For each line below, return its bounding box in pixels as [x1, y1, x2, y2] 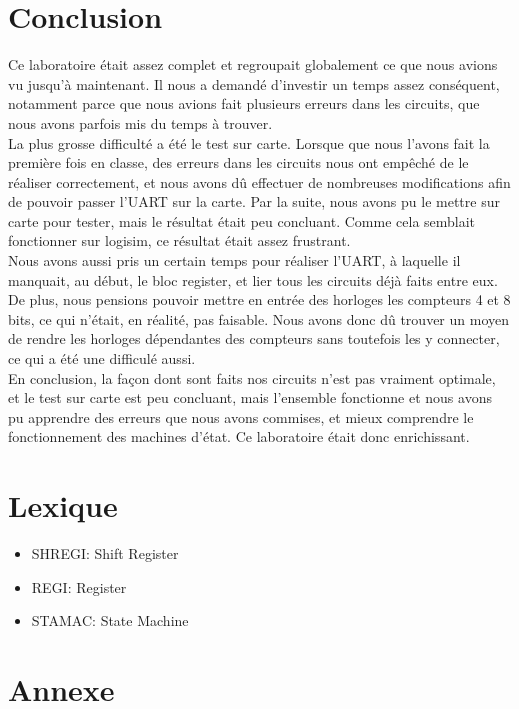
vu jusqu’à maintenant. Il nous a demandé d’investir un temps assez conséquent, [8, 73, 500, 94]
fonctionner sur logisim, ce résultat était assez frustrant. [8, 230, 351, 251]
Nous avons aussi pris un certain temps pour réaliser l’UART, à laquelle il [8, 250, 461, 271]
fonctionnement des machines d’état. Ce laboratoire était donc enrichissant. [8, 426, 470, 447]
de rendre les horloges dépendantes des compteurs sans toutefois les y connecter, [8, 328, 500, 349]
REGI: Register [31, 576, 127, 597]
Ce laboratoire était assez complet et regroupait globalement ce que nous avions [8, 54, 498, 75]
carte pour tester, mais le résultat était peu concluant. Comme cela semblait [8, 210, 476, 231]
